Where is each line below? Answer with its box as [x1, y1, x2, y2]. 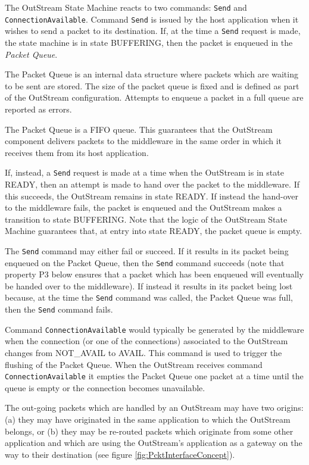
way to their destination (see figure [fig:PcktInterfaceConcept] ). [5, 448, 235, 460]
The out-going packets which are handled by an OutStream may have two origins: [5, 401, 304, 414]
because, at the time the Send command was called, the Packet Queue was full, [5, 291, 294, 304]
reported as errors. [5, 102, 72, 115]
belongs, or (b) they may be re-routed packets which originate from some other [5, 425, 294, 437]
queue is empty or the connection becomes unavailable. [5, 381, 205, 394]
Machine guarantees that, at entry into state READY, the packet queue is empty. [5, 224, 302, 237]
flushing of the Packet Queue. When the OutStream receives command [5, 358, 263, 370]
